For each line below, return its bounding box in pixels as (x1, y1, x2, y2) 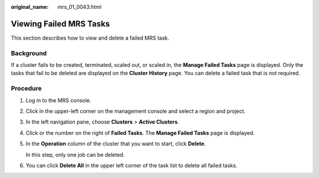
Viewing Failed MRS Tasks (11, 18, 110, 29)
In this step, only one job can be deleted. (25, 151, 125, 158)
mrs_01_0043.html (57, 4, 102, 10)
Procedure (11, 85, 42, 93)
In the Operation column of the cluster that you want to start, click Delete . (25, 140, 206, 147)
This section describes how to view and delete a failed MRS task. (11, 34, 170, 41)
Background (11, 49, 47, 57)
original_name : (11, 4, 49, 10)
